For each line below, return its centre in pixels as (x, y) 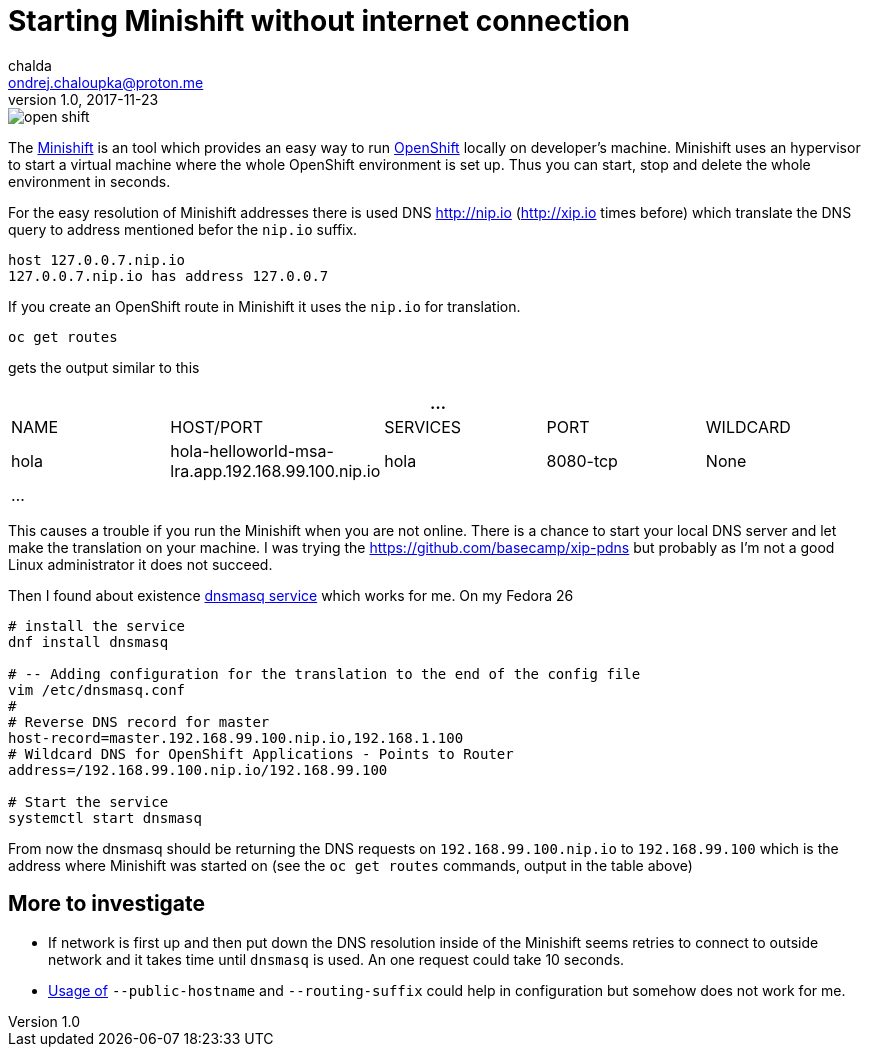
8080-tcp (582, 460)
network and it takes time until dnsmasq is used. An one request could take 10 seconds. (336, 959)
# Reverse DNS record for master (139, 721)
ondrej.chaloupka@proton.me (106, 82)
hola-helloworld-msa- (252, 450)
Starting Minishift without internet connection (319, 21)
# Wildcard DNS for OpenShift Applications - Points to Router (261, 753)
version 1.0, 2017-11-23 (83, 99)
